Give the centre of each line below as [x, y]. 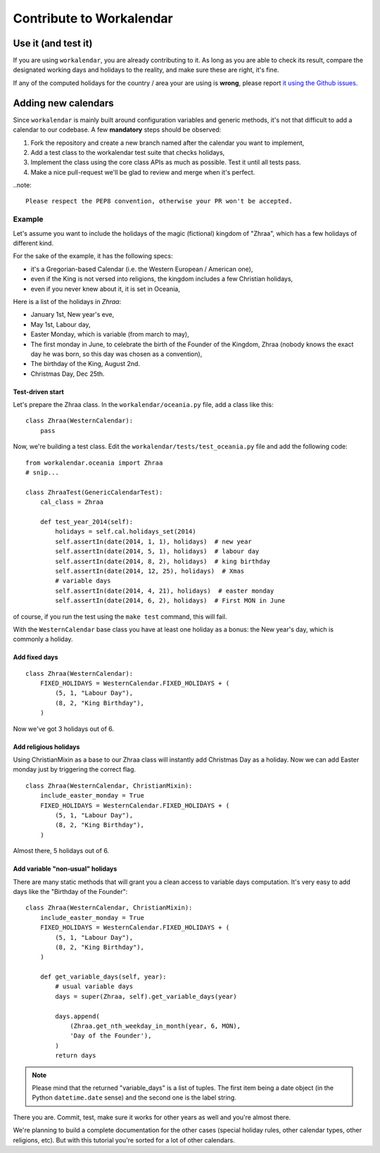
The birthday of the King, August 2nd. [85, 364]
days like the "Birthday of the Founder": [70, 891]
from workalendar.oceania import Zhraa [94, 462]
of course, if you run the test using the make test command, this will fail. [120, 617]
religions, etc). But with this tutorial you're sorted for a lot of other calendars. [124, 1140]
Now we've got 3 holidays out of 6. [64, 729]
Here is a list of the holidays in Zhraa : [67, 301]
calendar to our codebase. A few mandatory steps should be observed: [117, 130]
